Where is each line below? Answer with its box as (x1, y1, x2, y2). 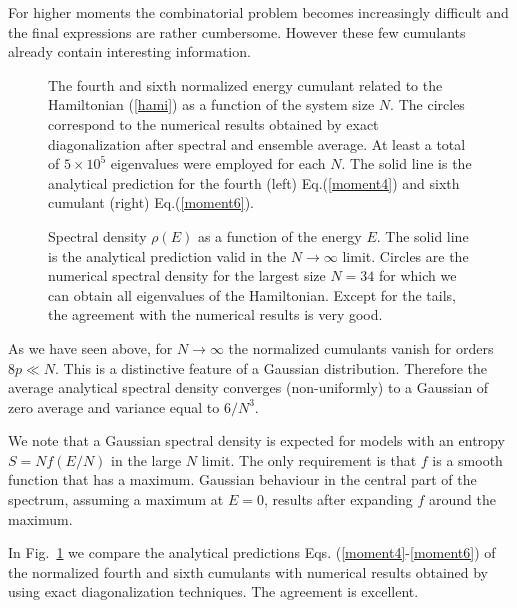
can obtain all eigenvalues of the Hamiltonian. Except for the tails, (48, 284, 456, 305)
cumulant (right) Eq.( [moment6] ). (48, 192, 254, 213)
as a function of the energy (197, 225, 362, 246)
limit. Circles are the (342, 245, 469, 266)
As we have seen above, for (8, 337, 173, 358)
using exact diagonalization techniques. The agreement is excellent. (8, 581, 419, 602)
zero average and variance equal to (8, 396, 220, 417)
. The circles (390, 94, 465, 115)
